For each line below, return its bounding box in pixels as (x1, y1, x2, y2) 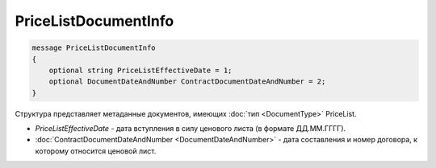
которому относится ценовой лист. (35, 145, 157, 156)
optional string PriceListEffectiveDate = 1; (48, 65, 233, 75)
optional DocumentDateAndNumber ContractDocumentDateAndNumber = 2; (48, 77, 326, 86)
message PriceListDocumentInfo (31, 43, 157, 52)
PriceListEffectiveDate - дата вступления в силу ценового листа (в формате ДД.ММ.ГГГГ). (35, 124, 346, 133)
